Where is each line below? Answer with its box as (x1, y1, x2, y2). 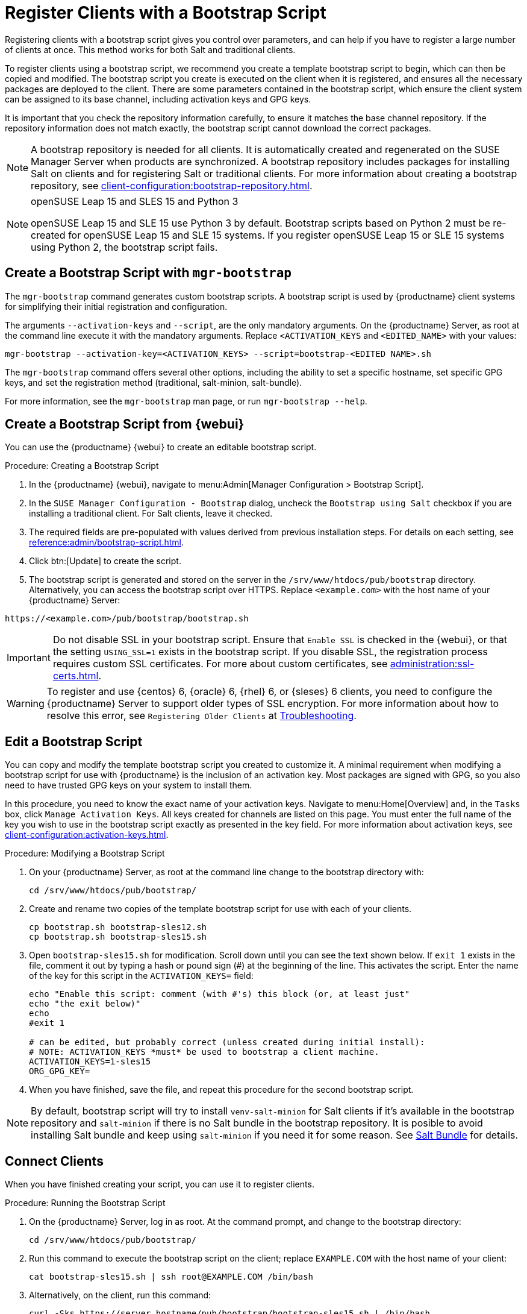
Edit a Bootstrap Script (5, 734, 143, 749)
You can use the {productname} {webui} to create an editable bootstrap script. (5, 442, 317, 453)
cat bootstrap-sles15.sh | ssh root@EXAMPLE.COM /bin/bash (29, 1272, 314, 1282)
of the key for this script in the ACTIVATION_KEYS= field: (29, 970, 254, 981)
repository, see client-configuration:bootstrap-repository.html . (31, 179, 313, 192)
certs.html (52, 670, 99, 682)
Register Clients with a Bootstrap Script (5, 2, 326, 23)
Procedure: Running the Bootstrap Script (5, 1198, 166, 1209)
